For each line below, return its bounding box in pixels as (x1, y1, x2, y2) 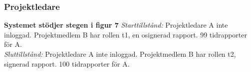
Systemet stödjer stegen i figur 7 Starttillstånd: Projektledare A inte (4, 20, 228, 30)
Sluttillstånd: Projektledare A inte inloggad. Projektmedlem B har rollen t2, (4, 49, 236, 59)
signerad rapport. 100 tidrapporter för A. (4, 58, 130, 69)
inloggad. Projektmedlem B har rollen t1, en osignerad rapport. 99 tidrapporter (4, 29, 248, 39)
